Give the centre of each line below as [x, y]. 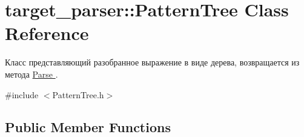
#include [22, 94]
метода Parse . [31, 74]
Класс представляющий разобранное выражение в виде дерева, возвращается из [152, 62]
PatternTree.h [78, 94]
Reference [47, 33]
